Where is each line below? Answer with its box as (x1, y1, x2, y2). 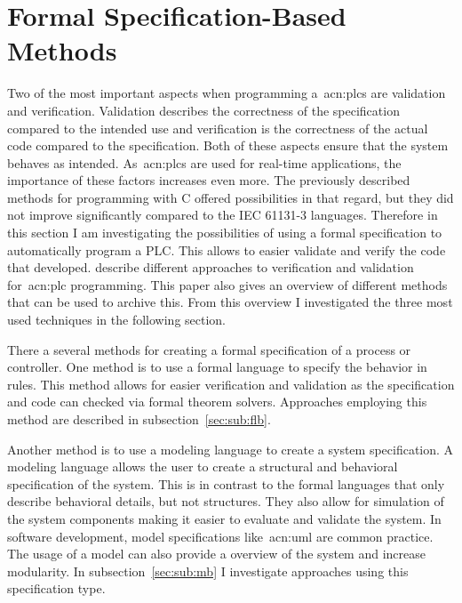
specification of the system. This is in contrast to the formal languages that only (7, 474, 445, 493)
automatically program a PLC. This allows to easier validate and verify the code (7, 240, 446, 259)
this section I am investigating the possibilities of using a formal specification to (7, 223, 442, 242)
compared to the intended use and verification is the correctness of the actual (7, 118, 428, 137)
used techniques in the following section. (7, 310, 227, 329)
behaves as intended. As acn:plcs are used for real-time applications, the (7, 153, 402, 172)
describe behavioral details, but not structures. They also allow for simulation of (7, 492, 444, 511)
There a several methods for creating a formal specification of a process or (7, 340, 411, 358)
